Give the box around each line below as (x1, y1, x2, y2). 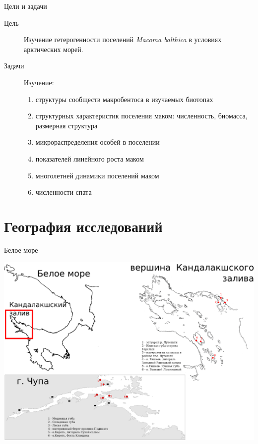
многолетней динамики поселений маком (35, 170, 159, 180)
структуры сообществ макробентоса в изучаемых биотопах (35, 94, 213, 104)
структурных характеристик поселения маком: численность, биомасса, (35, 111, 248, 121)
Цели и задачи (4, 1, 47, 11)
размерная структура (35, 120, 98, 130)
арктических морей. (24, 44, 83, 54)
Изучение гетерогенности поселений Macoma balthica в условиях (24, 34, 222, 45)
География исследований (4, 216, 163, 236)
